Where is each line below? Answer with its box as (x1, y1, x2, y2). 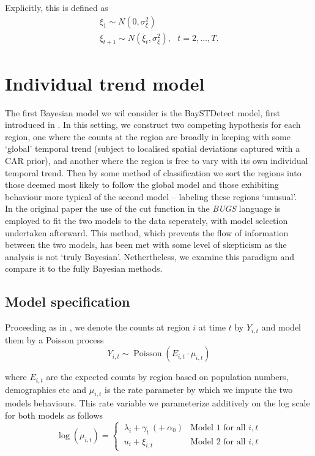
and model (261, 321, 301, 334)
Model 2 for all (190, 437, 246, 446)
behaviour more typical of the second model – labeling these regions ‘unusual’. (5, 190, 297, 203)
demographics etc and (5, 383, 87, 395)
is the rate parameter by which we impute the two (105, 383, 293, 395)
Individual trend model (5, 70, 205, 95)
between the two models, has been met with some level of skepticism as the (5, 238, 287, 251)
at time (198, 321, 226, 334)
